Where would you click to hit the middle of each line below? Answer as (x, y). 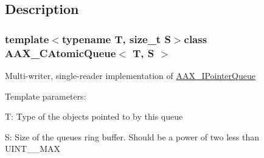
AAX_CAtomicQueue (61, 53)
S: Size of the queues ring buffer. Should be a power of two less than (132, 136)
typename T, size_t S (116, 39)
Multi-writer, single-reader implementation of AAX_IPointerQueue (130, 75)
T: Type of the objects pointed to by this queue (94, 116)
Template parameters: (46, 96)
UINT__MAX (33, 149)
